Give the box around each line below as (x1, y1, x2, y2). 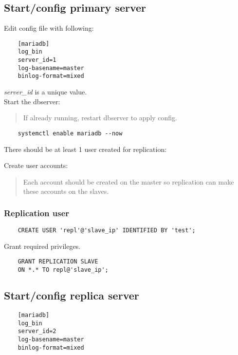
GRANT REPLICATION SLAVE (18, 258, 98, 265)
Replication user (4, 206, 70, 219)
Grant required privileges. (4, 241, 81, 251)
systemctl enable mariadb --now (18, 130, 123, 137)
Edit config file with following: (4, 23, 94, 33)
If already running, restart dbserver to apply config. (23, 112, 178, 123)
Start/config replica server (4, 288, 139, 303)
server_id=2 (18, 328, 56, 335)
